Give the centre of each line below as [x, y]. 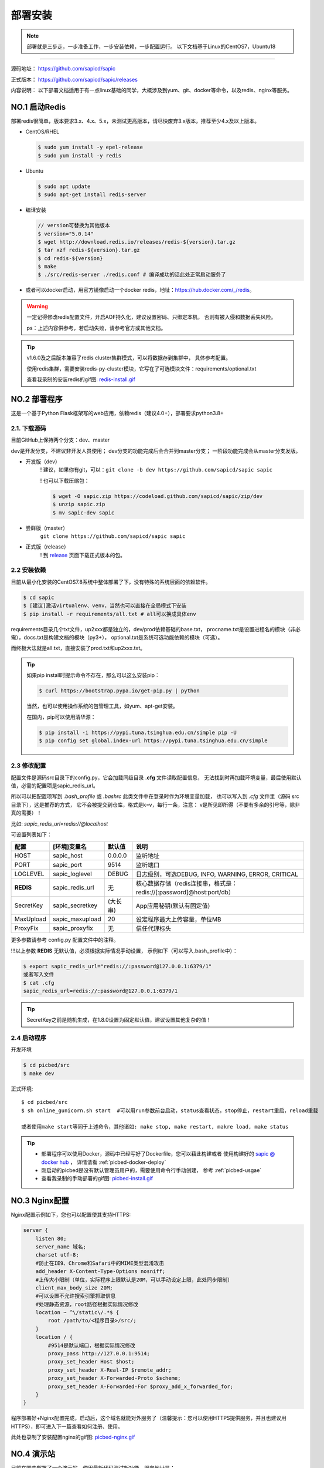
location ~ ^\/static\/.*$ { [77, 1313]
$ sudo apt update [64, 186]
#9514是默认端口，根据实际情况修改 [92, 1345]
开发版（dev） [43, 462]
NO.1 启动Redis [38, 107]
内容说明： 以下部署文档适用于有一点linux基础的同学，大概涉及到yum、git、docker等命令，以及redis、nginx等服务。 [152, 90]
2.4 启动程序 [29, 1038]
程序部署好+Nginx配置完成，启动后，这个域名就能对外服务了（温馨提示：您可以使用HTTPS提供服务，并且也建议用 [149, 1418]
